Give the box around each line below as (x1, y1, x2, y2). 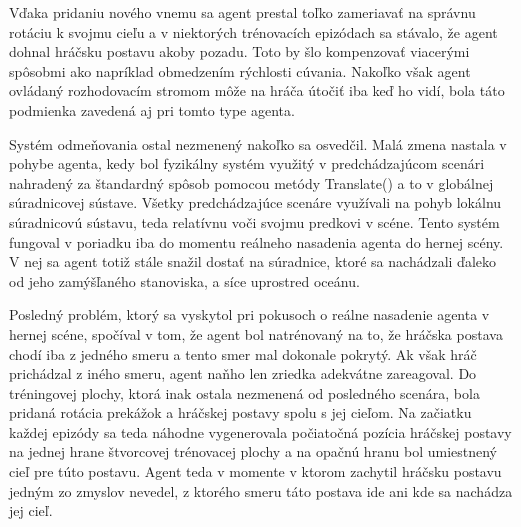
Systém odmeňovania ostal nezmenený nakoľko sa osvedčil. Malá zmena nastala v (9, 133, 507, 154)
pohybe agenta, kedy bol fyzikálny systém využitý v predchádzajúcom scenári (9, 153, 485, 174)
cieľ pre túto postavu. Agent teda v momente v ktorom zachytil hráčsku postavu (9, 461, 502, 482)
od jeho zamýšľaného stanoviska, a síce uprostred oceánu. (9, 270, 360, 291)
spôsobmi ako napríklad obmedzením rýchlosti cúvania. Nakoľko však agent (9, 60, 471, 81)
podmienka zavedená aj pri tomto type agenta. (9, 99, 295, 120)
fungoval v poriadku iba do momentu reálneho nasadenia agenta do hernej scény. (9, 231, 504, 252)
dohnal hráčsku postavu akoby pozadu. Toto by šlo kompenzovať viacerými (9, 41, 470, 62)
